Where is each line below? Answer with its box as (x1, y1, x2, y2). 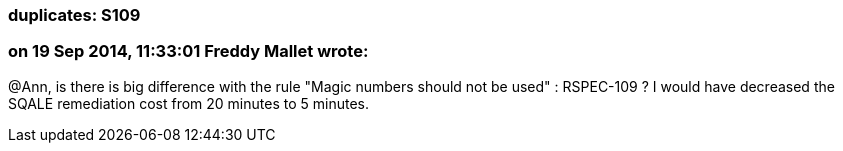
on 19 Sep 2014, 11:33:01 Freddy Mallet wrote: (8, 41, 369, 62)
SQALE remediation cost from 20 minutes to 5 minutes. (8, 94, 369, 112)
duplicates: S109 (8, 5, 141, 25)
